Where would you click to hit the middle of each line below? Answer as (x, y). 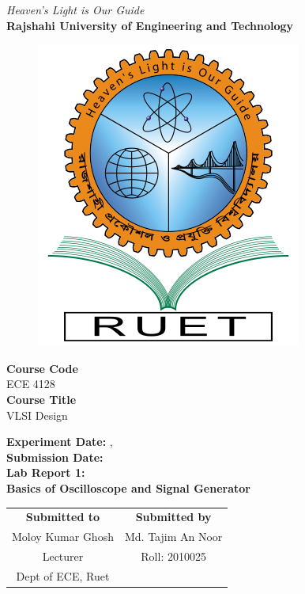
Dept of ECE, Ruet (63, 575)
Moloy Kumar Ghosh (63, 537)
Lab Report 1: (46, 472)
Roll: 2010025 (173, 556)
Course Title (41, 399)
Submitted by (173, 517)
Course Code (42, 368)
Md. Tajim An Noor (173, 537)
